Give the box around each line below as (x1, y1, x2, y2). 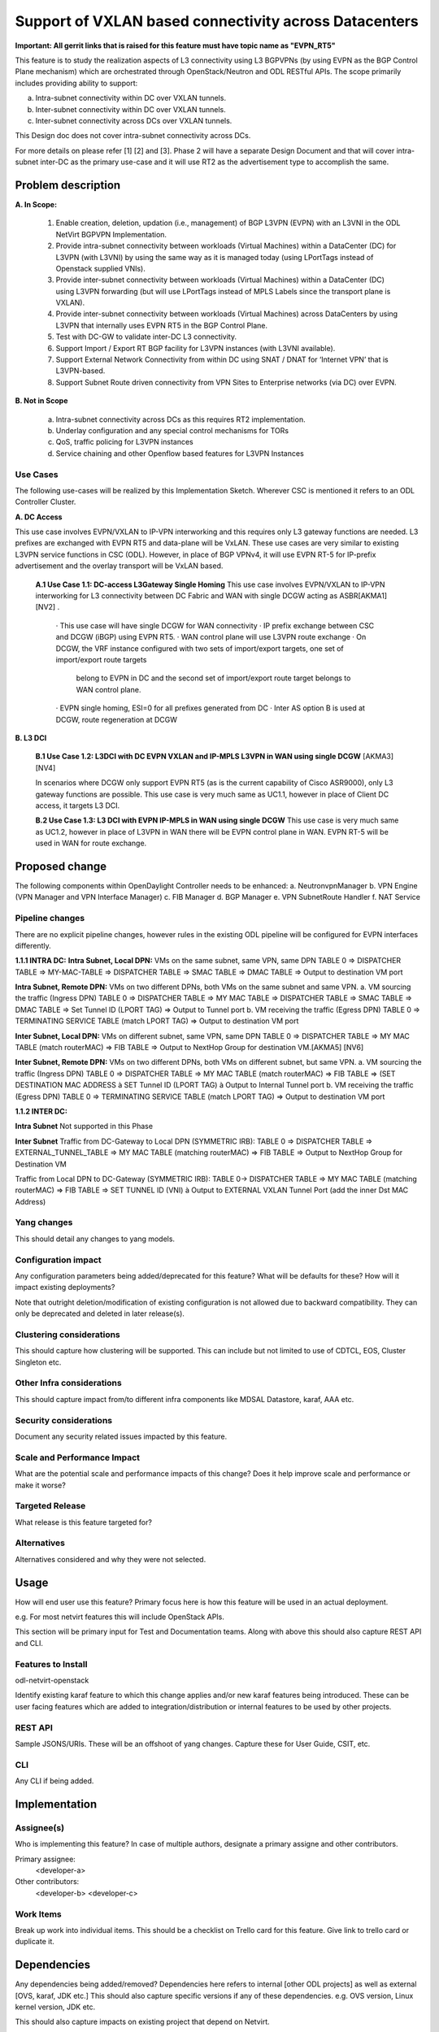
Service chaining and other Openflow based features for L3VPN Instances (55, 448, 304, 458)
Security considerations (15, 1414, 113, 1426)
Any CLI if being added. (15, 1776, 94, 1786)
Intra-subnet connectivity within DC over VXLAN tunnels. (35, 93, 227, 103)
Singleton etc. (15, 1357, 62, 1367)
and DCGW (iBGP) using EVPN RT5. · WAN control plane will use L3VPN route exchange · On (55, 632, 367, 642)
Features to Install (15, 1658, 88, 1669)
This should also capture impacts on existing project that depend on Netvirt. (15, 2017, 270, 2027)
